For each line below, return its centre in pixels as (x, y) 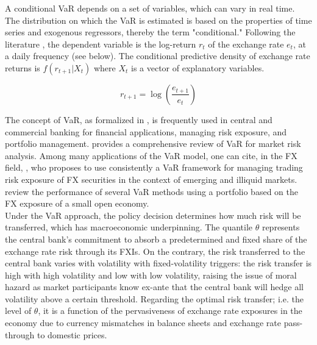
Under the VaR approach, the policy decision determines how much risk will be (153, 215)
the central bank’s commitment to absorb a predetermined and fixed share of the (156, 239)
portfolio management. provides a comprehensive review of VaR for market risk (153, 144)
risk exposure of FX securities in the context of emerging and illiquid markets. (151, 179)
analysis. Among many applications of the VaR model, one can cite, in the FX (151, 155)
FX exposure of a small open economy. (77, 203)
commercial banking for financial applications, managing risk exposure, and (146, 131)
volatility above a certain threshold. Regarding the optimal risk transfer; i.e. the (154, 298)
